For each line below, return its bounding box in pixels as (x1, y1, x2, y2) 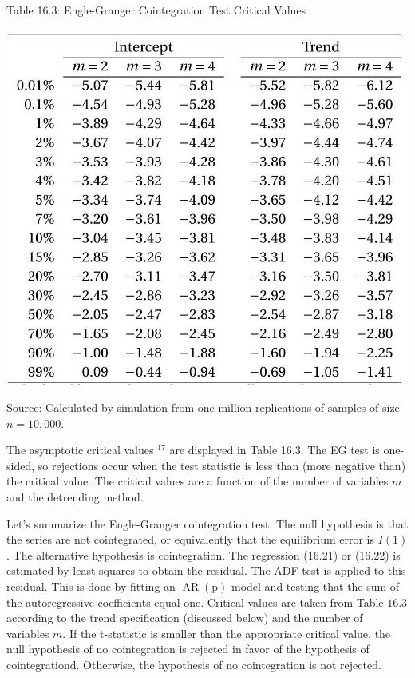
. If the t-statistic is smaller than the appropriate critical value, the (62, 624, 391, 641)
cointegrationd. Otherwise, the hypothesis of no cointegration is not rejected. (6, 656, 381, 672)
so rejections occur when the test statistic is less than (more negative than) (38, 457, 406, 473)
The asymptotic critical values (6, 441, 154, 458)
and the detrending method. (6, 489, 144, 505)
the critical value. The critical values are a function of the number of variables (6, 473, 389, 489)
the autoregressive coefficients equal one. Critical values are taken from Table (6, 593, 384, 610)
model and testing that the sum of (231, 578, 400, 594)
